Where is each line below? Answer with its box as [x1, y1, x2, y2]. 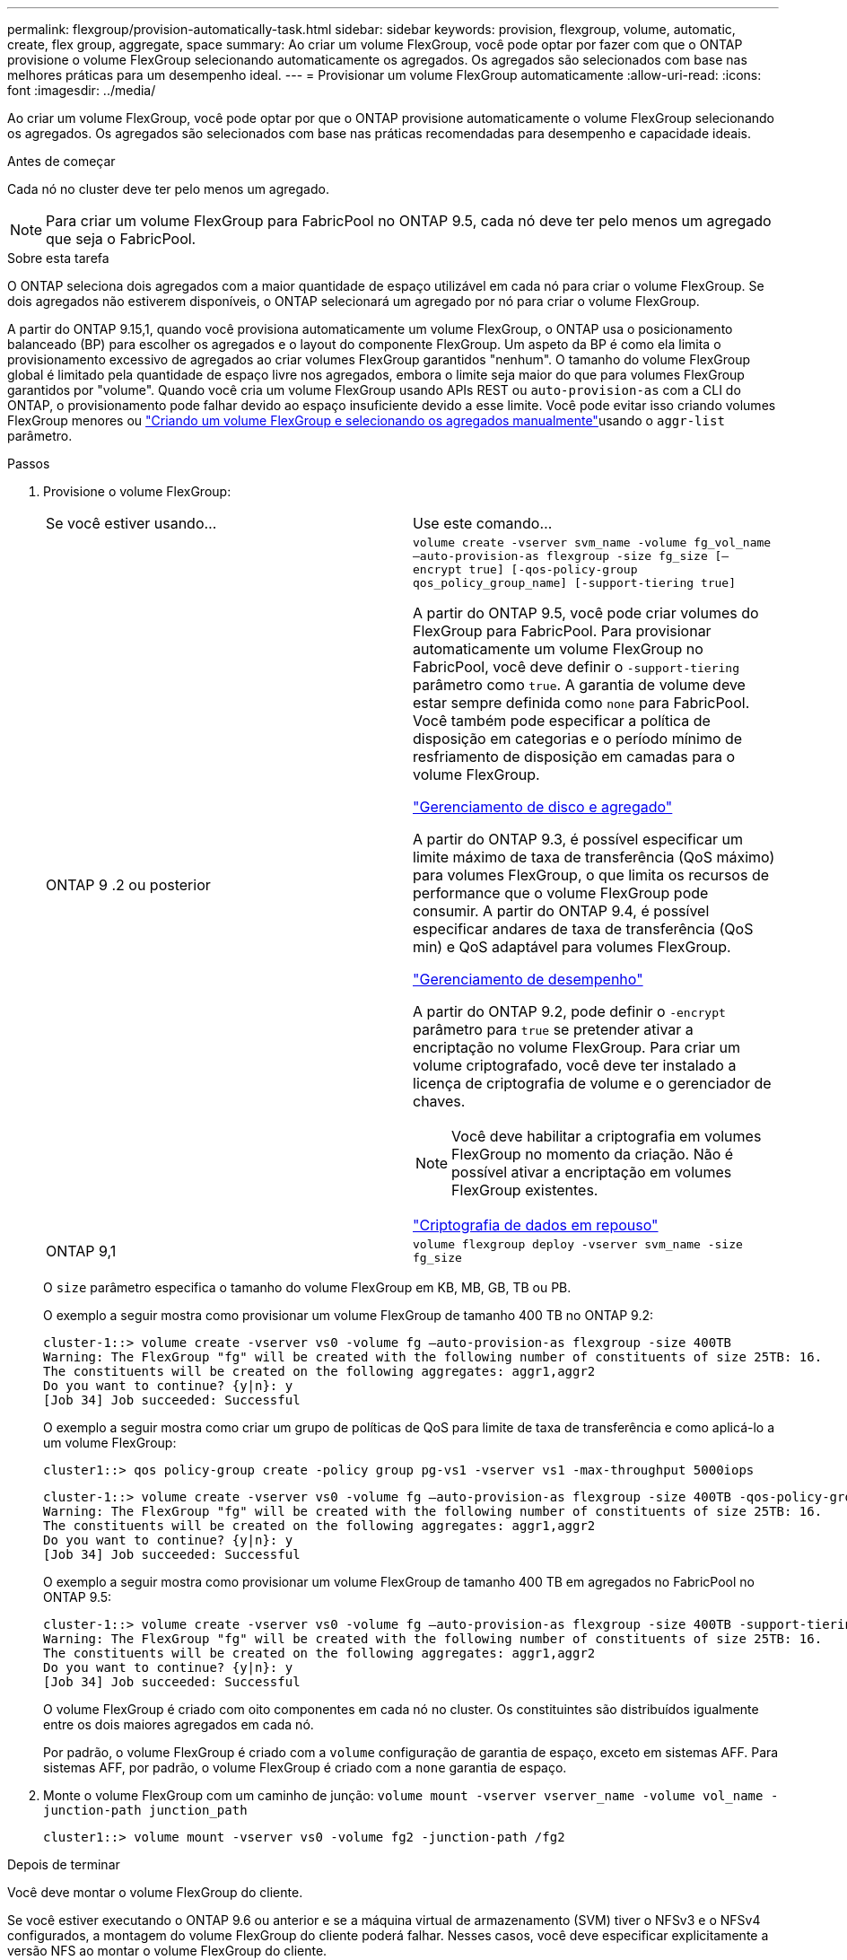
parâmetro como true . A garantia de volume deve [413, 676, 746, 694]
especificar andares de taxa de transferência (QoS [413, 920, 754, 938]
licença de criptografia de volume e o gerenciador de [413, 1074, 772, 1092]
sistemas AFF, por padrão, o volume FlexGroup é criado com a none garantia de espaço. [43, 1760, 567, 1775]
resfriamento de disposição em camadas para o [413, 748, 736, 766]
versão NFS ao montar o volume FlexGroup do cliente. [7, 1943, 327, 1958]
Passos [7, 456, 50, 471]
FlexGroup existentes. [451, 1181, 598, 1199]
